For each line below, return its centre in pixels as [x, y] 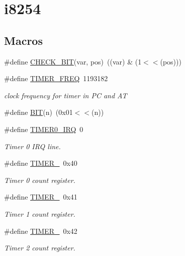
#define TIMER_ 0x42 [41, 231]
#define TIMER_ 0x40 [41, 163]
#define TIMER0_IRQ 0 [44, 129]
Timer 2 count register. [40, 248]
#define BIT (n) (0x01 [38, 112]
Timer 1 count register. [40, 213]
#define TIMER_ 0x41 [41, 197]
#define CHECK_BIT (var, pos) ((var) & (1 [73, 61]
